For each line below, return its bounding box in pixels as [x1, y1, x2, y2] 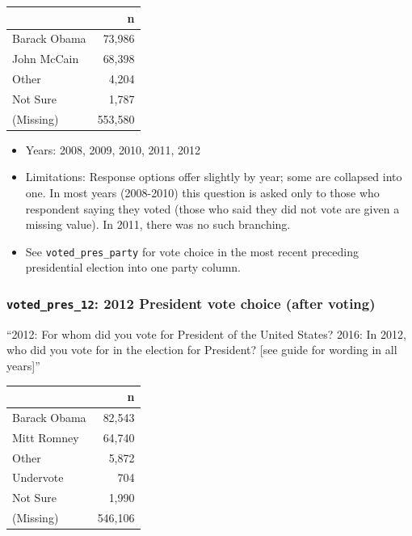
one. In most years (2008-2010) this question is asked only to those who [25, 184, 380, 200]
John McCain [12, 50, 79, 67]
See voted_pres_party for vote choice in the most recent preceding [25, 243, 359, 260]
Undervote [12, 469, 64, 486]
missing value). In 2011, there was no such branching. [25, 216, 291, 233]
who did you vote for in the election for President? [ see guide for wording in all [6, 341, 397, 358]
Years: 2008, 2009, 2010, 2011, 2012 [25, 141, 201, 158]
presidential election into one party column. [25, 259, 241, 276]
